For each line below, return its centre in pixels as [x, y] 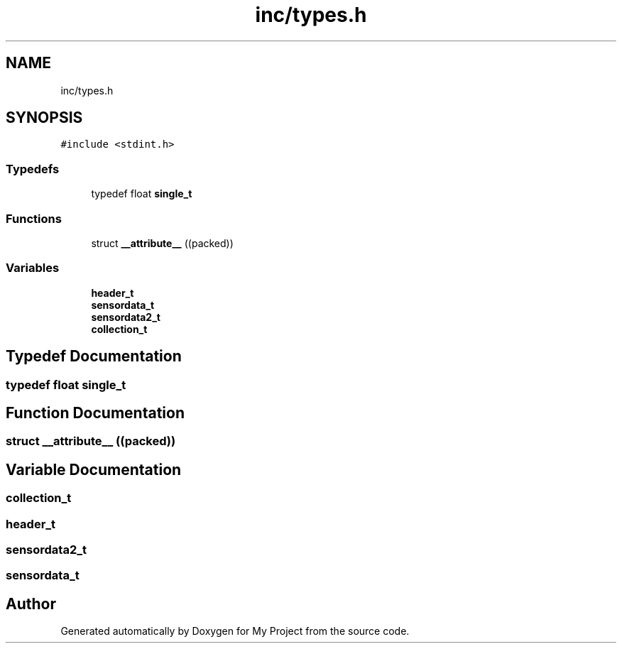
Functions [34, 218]
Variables [33, 268]
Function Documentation [95, 413]
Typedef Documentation [94, 356]
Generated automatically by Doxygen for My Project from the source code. [235, 631]
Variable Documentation [94, 469]
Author [31, 604]
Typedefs [33, 169]
